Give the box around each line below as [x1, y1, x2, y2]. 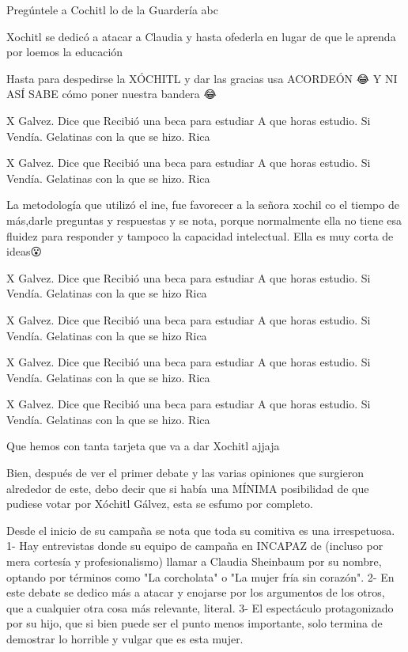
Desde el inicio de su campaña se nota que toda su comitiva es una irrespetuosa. [6, 521, 395, 538]
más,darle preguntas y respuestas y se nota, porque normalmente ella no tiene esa [6, 211, 402, 228]
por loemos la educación [6, 44, 123, 60]
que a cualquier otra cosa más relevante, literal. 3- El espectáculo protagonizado [6, 599, 394, 616]
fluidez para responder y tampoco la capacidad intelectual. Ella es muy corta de [6, 227, 394, 244]
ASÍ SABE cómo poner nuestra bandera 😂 [6, 85, 217, 102]
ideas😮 [6, 243, 43, 260]
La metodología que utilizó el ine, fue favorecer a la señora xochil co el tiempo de [6, 196, 399, 213]
